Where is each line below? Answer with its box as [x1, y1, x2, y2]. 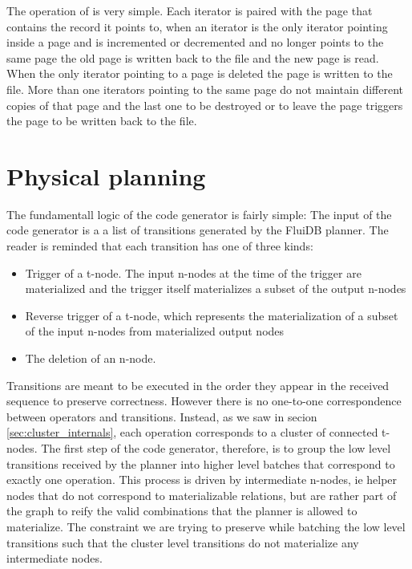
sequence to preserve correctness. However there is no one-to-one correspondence [6, 392, 402, 409]
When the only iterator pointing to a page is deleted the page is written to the [6, 65, 393, 82]
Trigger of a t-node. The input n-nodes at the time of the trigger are [25, 264, 362, 281]
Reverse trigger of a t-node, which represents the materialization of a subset [25, 307, 398, 323]
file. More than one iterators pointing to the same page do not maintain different [6, 80, 403, 97]
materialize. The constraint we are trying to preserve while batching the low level [6, 518, 406, 534]
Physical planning [6, 159, 206, 192]
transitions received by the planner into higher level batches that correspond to [6, 455, 395, 472]
